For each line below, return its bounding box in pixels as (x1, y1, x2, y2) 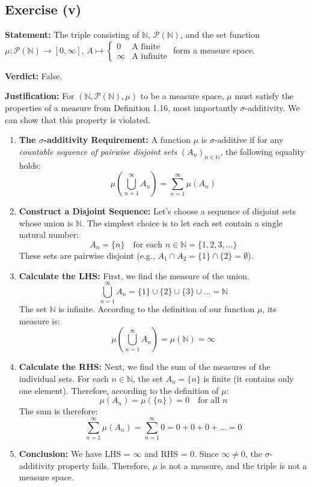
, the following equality (220, 145, 305, 157)
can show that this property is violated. (5, 113, 150, 126)
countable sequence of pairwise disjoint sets (19, 145, 177, 157)
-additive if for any (214, 133, 284, 146)
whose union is (19, 216, 73, 229)
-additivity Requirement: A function (43, 133, 191, 146)
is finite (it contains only (203, 372, 294, 385)
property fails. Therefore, (57, 459, 150, 471)
